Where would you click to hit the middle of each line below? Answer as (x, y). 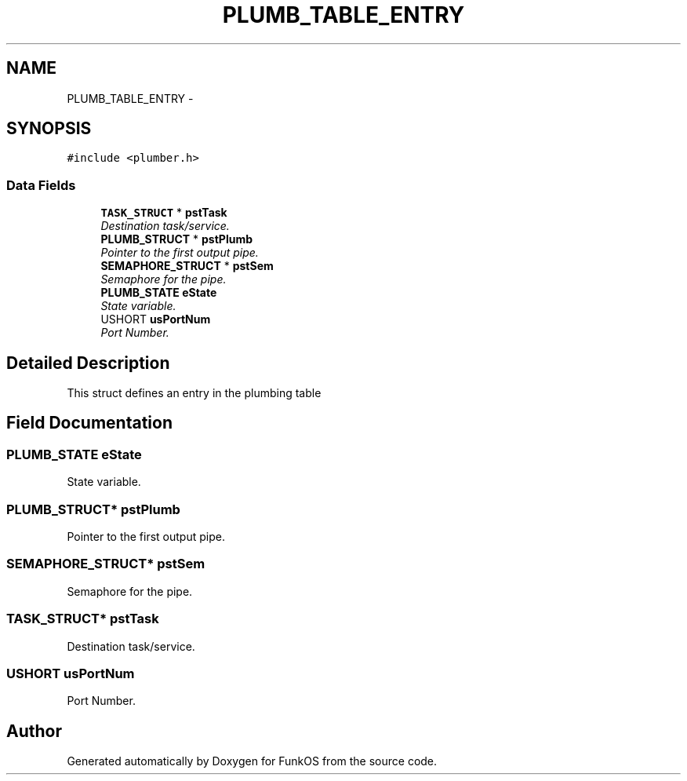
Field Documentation (89, 423)
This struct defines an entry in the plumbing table (194, 393)
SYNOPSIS (49, 129)
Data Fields (41, 185)
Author (34, 731)
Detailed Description (88, 363)
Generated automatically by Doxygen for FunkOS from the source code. (252, 761)
